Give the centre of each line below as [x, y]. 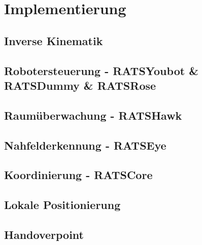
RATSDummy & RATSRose [80, 85]
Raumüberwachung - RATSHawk [93, 115]
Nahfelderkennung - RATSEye [85, 145]
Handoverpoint [44, 234]
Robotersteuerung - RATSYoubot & [101, 70]
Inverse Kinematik [54, 40]
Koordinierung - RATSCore [78, 175]
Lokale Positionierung [62, 205]
